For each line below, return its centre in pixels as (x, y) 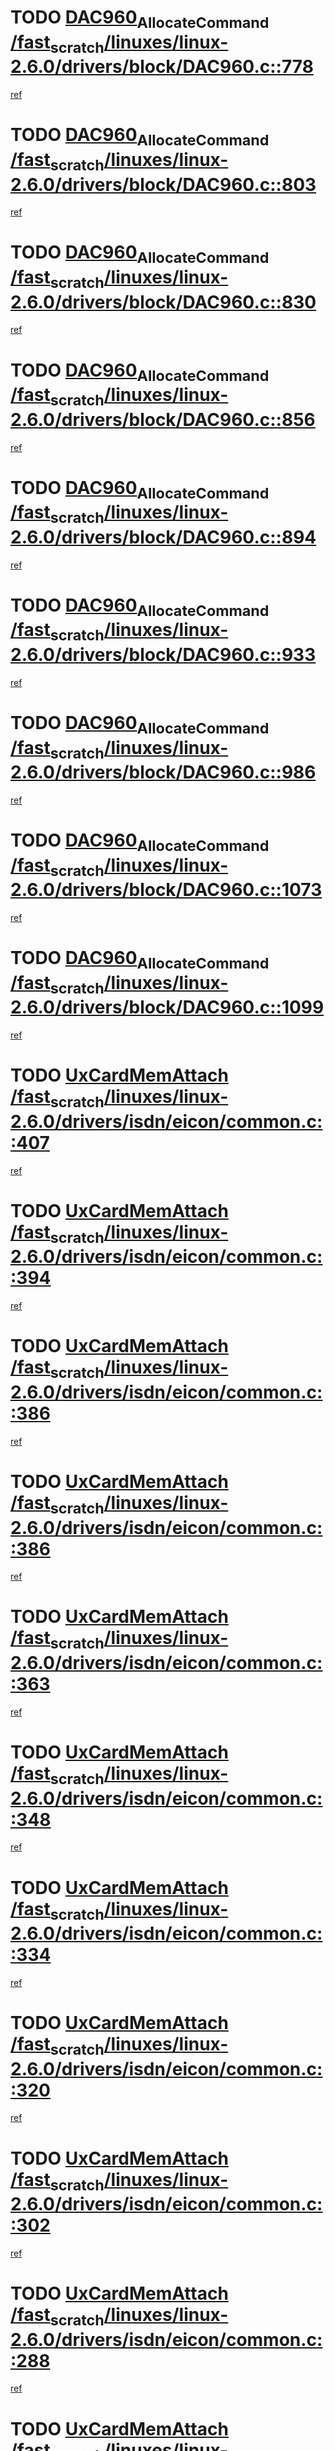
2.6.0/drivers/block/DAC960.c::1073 (166, 890)
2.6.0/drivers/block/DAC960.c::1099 (167, 1007)
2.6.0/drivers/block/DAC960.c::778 (162, 67)
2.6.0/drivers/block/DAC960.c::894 (163, 537)
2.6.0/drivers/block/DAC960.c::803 (163, 184)
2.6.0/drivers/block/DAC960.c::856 (163, 419)
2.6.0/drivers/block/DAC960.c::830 (163, 302)
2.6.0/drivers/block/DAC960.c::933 (163, 655)
